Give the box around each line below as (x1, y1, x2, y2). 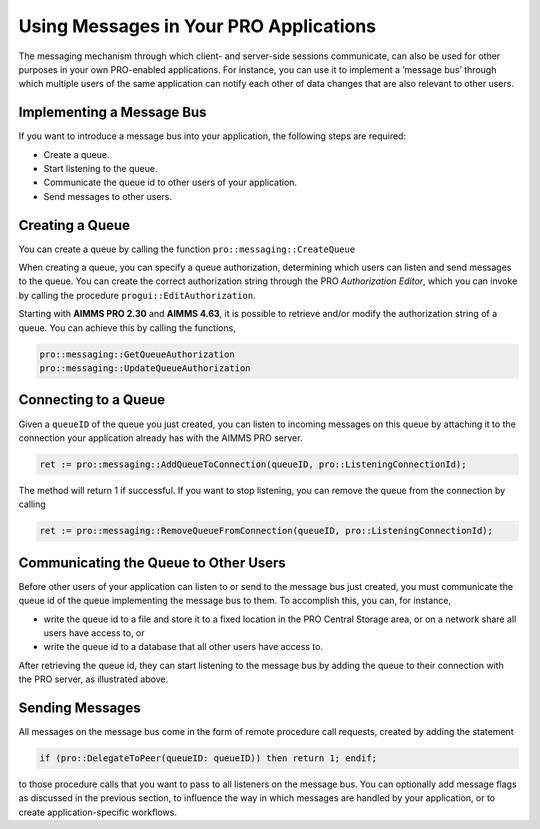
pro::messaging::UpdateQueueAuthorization (39, 363, 251, 374)
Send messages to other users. (43, 190, 172, 202)
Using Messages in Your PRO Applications (18, 15, 377, 37)
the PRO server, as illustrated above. (18, 673, 169, 685)
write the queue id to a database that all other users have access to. (43, 641, 324, 653)
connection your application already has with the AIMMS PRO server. (18, 431, 303, 444)
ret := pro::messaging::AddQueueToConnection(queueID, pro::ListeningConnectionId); (39, 458, 467, 470)
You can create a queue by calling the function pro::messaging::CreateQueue (18, 243, 356, 255)
